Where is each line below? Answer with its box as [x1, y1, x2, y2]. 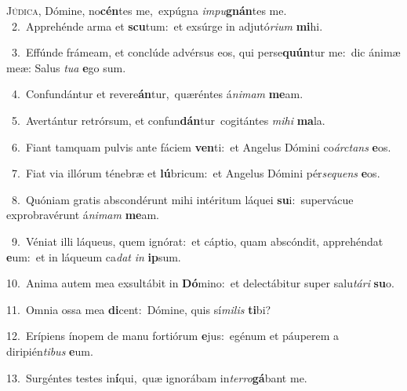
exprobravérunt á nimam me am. [6, 206, 160, 223]
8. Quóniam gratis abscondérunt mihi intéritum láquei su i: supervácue [11, 191, 354, 207]
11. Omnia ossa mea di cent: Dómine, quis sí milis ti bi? [6, 301, 271, 317]
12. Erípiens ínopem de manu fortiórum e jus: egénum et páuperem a [6, 327, 340, 344]
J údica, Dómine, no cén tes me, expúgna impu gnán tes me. [6, 2, 287, 18]
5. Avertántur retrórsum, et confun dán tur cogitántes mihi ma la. [11, 111, 325, 128]
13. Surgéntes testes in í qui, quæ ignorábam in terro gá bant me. [6, 369, 307, 386]
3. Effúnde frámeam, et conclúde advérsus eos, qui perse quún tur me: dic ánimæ [11, 44, 401, 60]
